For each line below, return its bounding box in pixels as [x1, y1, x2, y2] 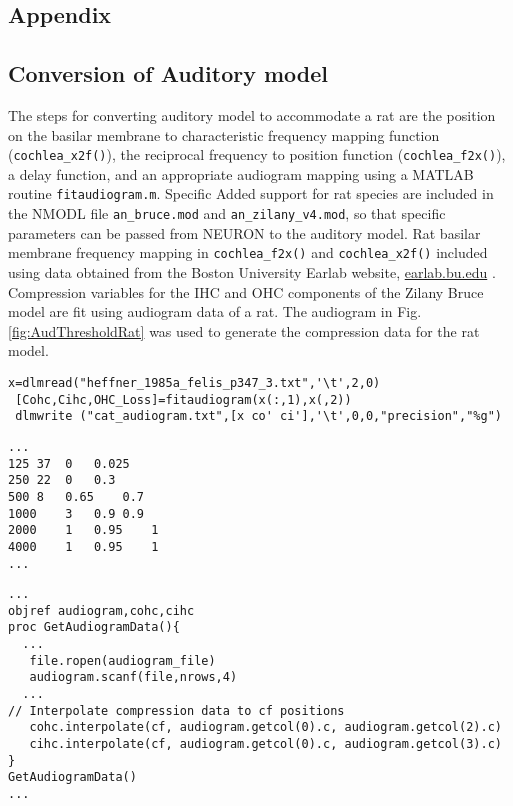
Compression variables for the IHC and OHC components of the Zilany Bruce [8, 281, 484, 302]
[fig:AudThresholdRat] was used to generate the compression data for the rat [8, 320, 480, 341]
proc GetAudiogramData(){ [8, 620, 180, 635]
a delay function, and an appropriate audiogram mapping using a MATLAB [8, 163, 474, 184]
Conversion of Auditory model [8, 58, 328, 89]
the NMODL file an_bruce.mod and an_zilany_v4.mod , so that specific [8, 203, 446, 224]
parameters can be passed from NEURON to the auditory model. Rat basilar [8, 222, 481, 243]
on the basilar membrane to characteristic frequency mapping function [8, 124, 440, 145]
